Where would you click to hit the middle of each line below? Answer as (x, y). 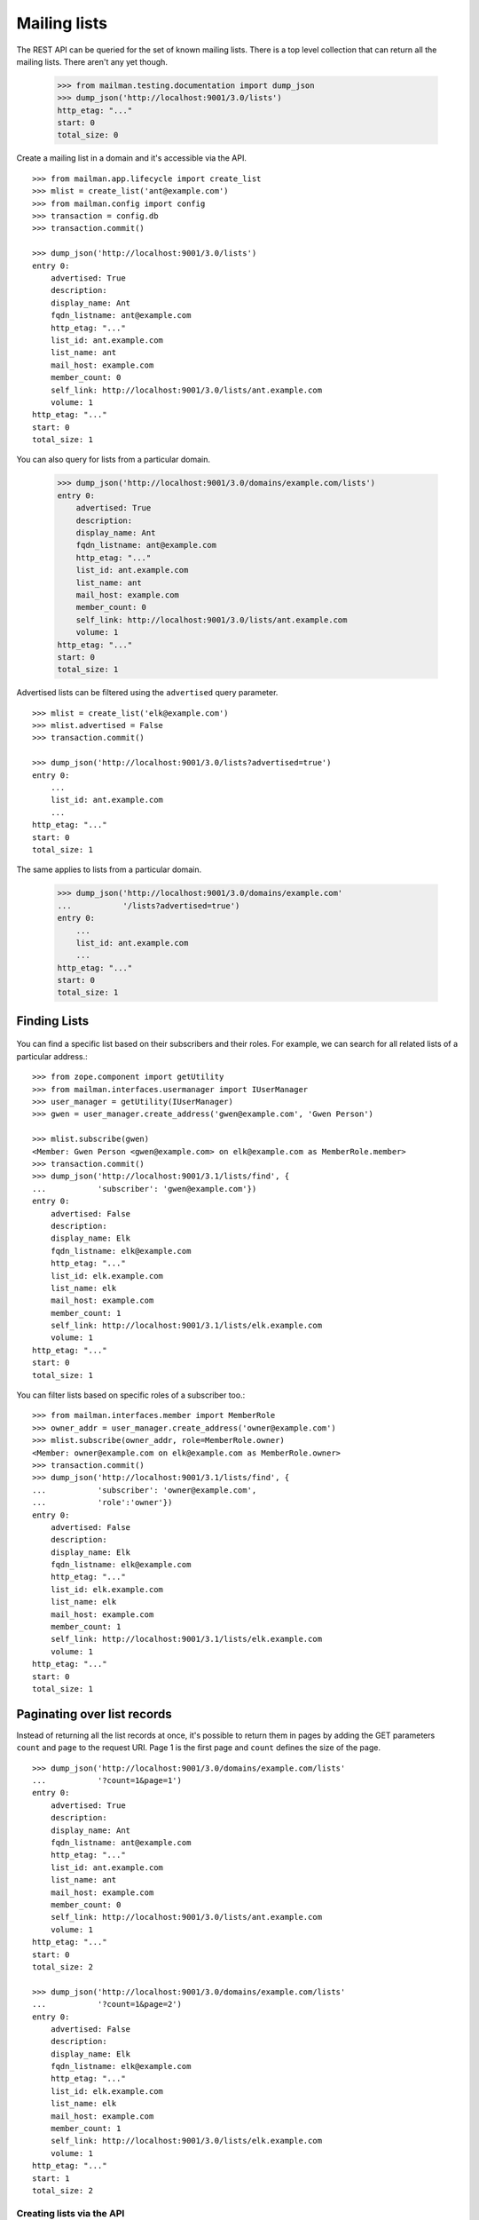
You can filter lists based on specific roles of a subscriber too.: (131, 1395)
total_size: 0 (88, 135)
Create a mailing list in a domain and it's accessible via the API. (132, 158)
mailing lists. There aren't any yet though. (92, 61)
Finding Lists (52, 1021)
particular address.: (52, 1056)
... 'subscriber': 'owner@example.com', (145, 1490)
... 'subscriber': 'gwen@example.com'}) (145, 1189)
